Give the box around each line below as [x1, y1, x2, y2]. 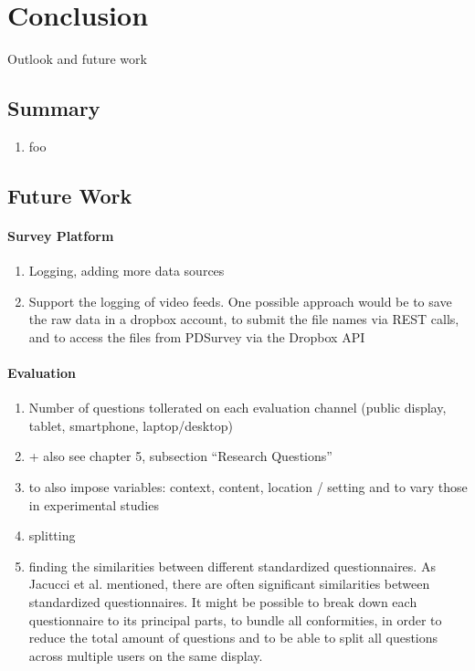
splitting [28, 526, 76, 545]
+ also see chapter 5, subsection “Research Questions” [28, 446, 332, 466]
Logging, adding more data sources [28, 261, 225, 280]
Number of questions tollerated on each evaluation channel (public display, [28, 398, 447, 417]
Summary [7, 94, 100, 122]
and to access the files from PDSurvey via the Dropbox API [28, 327, 365, 346]
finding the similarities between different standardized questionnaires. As [28, 556, 436, 575]
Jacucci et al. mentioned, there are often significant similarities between [28, 574, 430, 593]
